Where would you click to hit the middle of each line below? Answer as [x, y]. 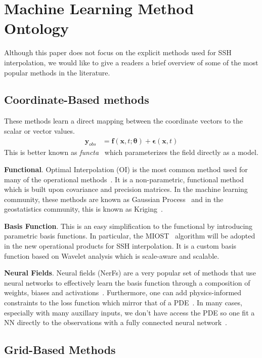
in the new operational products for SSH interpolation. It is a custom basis [120, 246]
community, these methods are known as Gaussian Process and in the [114, 199]
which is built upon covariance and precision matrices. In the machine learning [126, 189]
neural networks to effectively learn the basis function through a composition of [127, 282]
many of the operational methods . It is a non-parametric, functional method [124, 179]
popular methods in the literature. [57, 72]
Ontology [36, 28]
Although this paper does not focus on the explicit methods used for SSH [118, 52]
